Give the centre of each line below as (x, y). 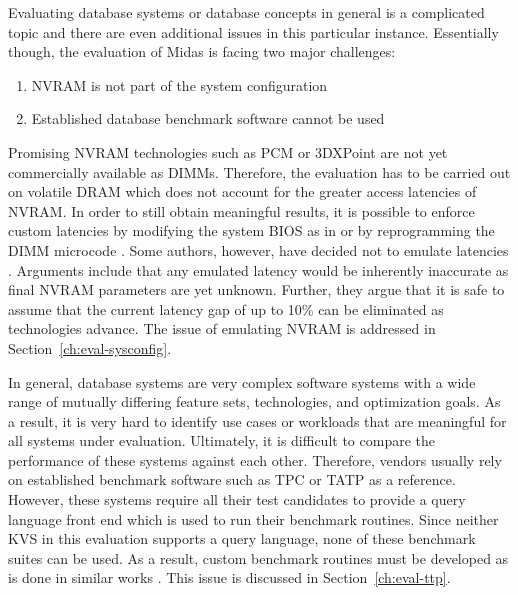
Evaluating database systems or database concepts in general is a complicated (246, 12)
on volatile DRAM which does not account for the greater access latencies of (242, 191)
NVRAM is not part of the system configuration (179, 84)
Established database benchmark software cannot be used (208, 118)
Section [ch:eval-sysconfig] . (90, 347)
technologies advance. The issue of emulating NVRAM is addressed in (222, 328)
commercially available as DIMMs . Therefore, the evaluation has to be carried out (259, 171)
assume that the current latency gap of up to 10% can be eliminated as (226, 308)
